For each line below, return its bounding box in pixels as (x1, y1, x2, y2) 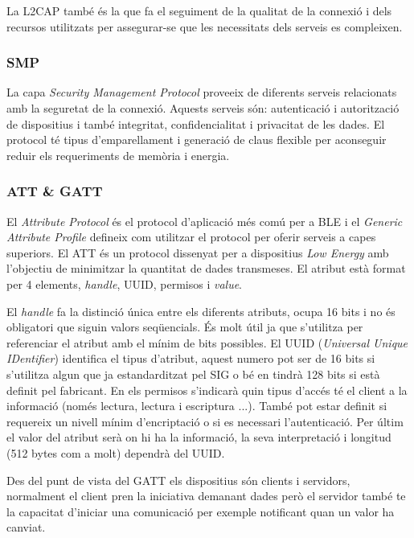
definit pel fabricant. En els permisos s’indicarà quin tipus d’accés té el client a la (6, 381, 408, 398)
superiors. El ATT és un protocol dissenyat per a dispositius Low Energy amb (6, 244, 389, 261)
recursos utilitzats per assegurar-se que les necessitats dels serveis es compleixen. (6, 18, 403, 35)
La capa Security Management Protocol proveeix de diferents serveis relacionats (6, 84, 397, 101)
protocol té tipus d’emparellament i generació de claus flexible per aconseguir (6, 131, 387, 148)
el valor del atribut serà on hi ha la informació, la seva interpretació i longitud (6, 429, 391, 446)
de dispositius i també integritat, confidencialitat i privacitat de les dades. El (6, 115, 385, 132)
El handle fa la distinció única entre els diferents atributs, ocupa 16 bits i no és (6, 302, 396, 319)
